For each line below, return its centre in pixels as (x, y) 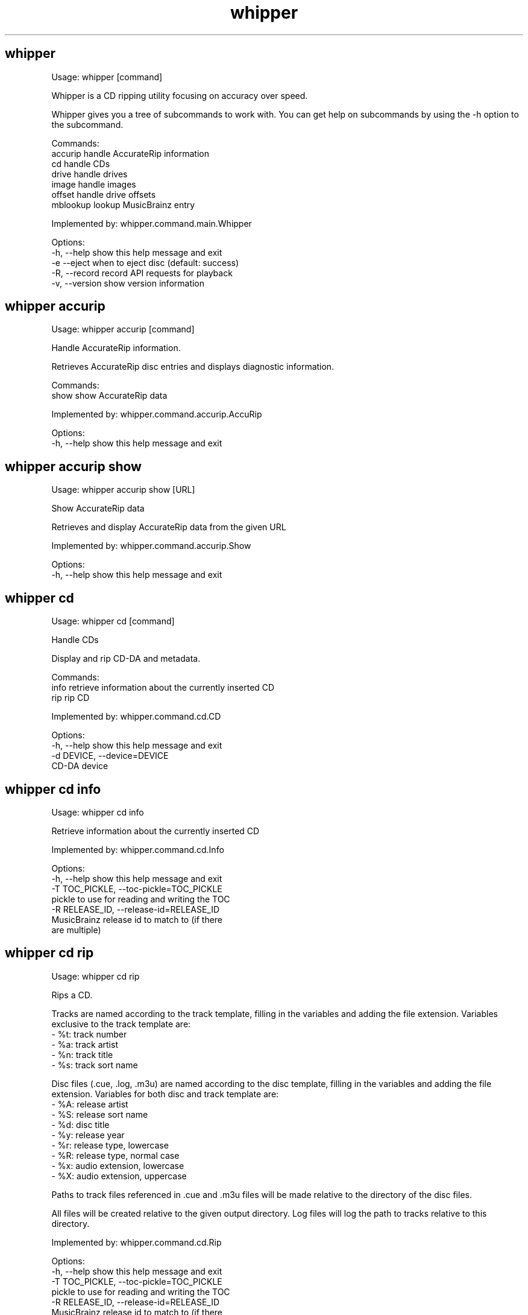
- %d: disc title (80, 1124)
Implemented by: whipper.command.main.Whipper (152, 223)
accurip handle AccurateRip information (130, 153)
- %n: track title (82, 1054)
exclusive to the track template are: (121, 1024)
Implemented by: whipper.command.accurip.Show (151, 546)
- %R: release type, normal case (115, 1155)
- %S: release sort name (100, 1114)
